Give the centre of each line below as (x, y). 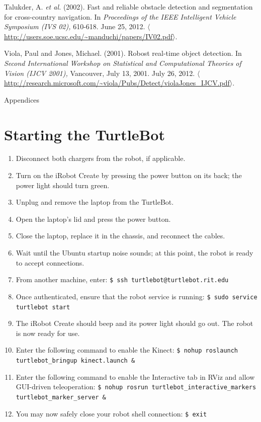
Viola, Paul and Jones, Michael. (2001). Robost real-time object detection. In (123, 53)
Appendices (22, 99)
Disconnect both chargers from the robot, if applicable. (101, 158)
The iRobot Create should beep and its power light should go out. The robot (135, 323)
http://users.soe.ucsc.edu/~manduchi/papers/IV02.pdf (88, 36)
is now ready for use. (48, 333)
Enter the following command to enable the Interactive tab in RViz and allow (135, 376)
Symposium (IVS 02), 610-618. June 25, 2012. (75, 26)
